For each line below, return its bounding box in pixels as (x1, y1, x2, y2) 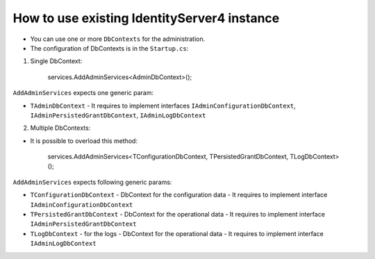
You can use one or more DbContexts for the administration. (30, 35, 206, 43)
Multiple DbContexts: (30, 124, 91, 132)
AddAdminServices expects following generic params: (12, 178, 172, 186)
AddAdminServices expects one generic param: (12, 89, 154, 97)
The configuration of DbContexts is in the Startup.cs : (30, 44, 189, 52)
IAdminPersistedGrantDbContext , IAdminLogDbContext (30, 111, 206, 119)
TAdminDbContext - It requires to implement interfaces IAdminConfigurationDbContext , (30, 101, 297, 110)
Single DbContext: (30, 57, 83, 65)
